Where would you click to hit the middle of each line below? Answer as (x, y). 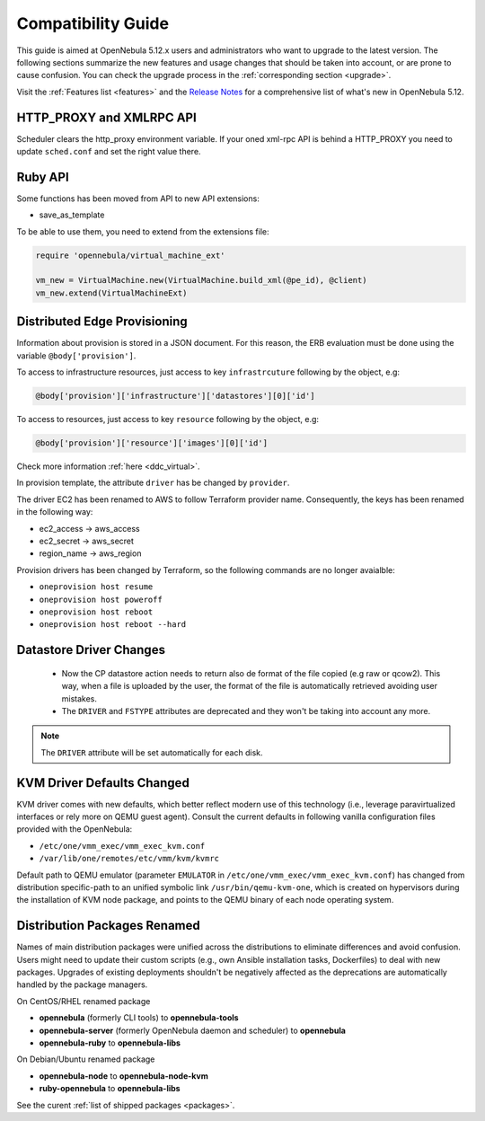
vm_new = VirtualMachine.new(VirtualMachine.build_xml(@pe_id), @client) (201, 280)
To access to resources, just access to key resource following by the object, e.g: (168, 419)
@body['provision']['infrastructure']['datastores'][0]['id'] (175, 396)
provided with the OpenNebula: (75, 829)
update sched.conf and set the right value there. (109, 152)
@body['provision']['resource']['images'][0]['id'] (152, 443)
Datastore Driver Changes (91, 650)
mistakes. (79, 698)
